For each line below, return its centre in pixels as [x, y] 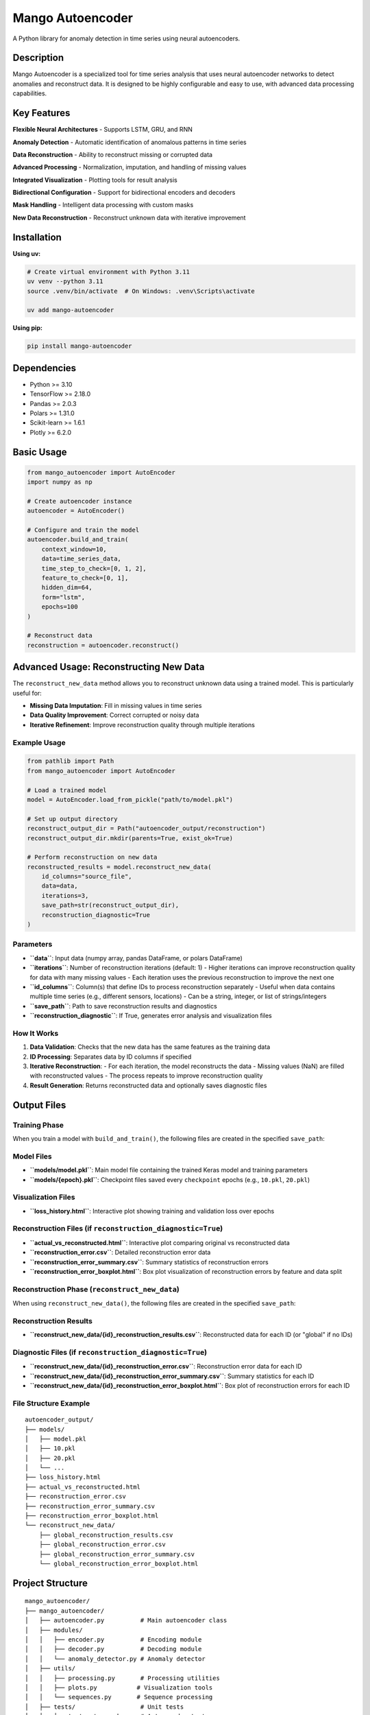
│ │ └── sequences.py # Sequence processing [119, 1697]
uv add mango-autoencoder [71, 310]
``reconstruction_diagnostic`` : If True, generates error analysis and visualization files [151, 1016]
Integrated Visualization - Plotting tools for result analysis [95, 180]
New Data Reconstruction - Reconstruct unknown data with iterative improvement [129, 217]
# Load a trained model [67, 790]
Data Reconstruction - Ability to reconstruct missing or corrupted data [112, 154]
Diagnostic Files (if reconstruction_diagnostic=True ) [110, 1352]
